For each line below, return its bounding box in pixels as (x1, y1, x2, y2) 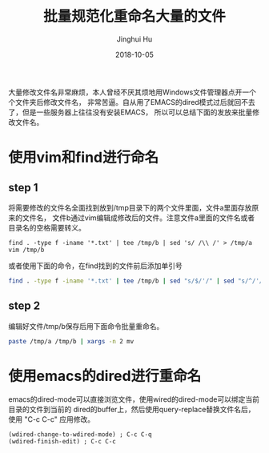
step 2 (8, 299, 41, 313)
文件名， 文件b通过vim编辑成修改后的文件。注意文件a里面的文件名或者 (22, 213, 255, 222)
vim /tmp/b (8, 246, 45, 254)
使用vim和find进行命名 (8, 149, 159, 166)
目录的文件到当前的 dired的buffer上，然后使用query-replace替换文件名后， (8, 405, 255, 415)
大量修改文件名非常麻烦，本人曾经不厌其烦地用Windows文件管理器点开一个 (8, 87, 257, 97)
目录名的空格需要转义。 (8, 222, 86, 232)
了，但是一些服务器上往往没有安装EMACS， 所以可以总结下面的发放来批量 (8, 107, 253, 117)
